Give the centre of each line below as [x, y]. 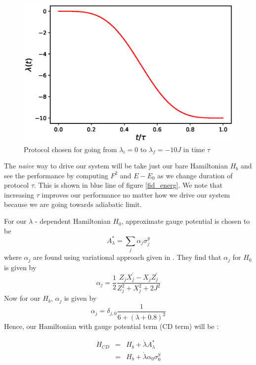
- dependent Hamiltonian [73, 221]
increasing [19, 194]
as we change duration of [195, 175]
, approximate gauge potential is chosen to [186, 221]
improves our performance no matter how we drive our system [136, 194]
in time [194, 149]
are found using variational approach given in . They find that [127, 257]
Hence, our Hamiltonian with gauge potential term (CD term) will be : [111, 326]
